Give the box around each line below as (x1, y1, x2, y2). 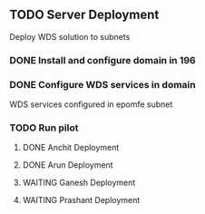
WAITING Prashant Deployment (22, 195, 141, 206)
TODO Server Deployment (9, 7, 160, 23)
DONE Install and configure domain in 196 (9, 53, 197, 66)
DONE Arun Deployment (22, 160, 113, 170)
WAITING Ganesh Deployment (22, 177, 136, 189)
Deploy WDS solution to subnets (9, 31, 131, 42)
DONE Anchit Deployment (22, 142, 120, 153)
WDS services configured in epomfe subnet (9, 99, 173, 110)
